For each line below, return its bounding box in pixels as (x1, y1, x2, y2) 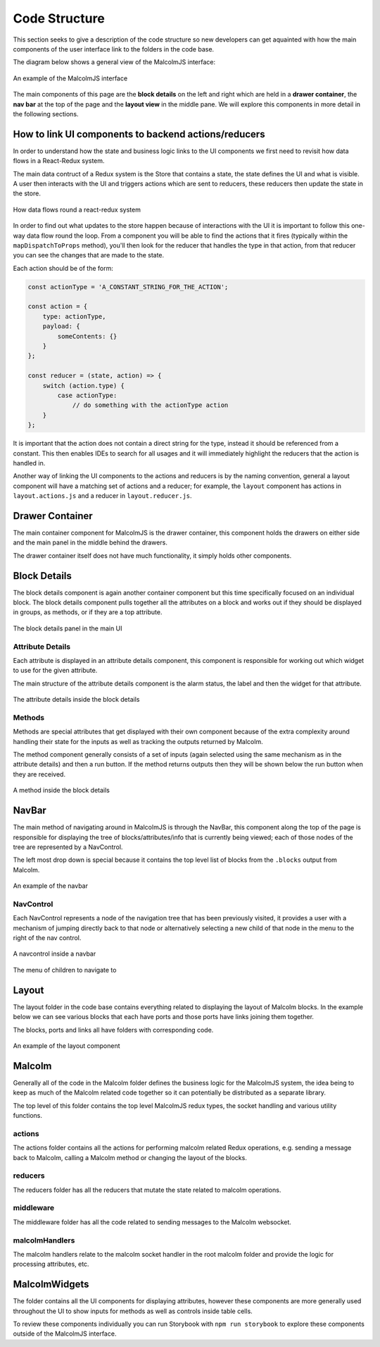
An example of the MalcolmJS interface (13, 74, 128, 83)
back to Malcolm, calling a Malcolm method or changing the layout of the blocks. (13, 1153, 248, 1162)
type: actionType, (42, 312, 106, 320)
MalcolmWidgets (13, 1279, 89, 1291)
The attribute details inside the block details (13, 695, 140, 704)
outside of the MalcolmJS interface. (13, 1329, 117, 1338)
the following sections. (13, 109, 79, 118)
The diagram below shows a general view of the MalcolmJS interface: (13, 58, 216, 66)
